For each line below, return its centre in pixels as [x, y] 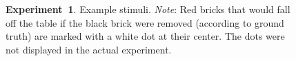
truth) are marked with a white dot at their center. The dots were [145, 36]
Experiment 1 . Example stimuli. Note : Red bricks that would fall [148, 9]
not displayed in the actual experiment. [89, 49]
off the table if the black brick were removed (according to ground [145, 22]
